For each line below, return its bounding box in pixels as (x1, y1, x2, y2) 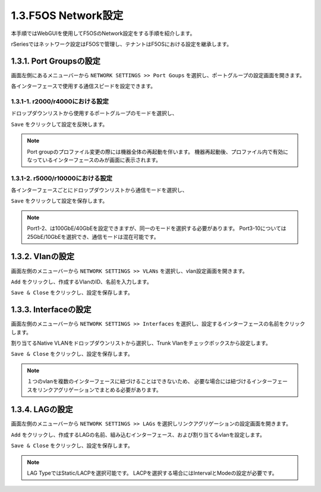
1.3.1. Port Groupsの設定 (11, 56, 100, 66)
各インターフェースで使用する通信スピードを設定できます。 (11, 83, 156, 90)
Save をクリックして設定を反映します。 (11, 121, 108, 128)
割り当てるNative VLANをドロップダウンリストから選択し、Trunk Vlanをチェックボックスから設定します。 (11, 339, 271, 347)
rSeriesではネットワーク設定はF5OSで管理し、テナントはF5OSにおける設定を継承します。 (11, 40, 232, 48)
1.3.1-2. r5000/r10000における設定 (11, 174, 113, 182)
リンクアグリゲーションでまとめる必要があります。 (37, 386, 162, 393)
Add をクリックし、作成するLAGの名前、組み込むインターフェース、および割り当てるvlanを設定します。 (11, 431, 266, 438)
